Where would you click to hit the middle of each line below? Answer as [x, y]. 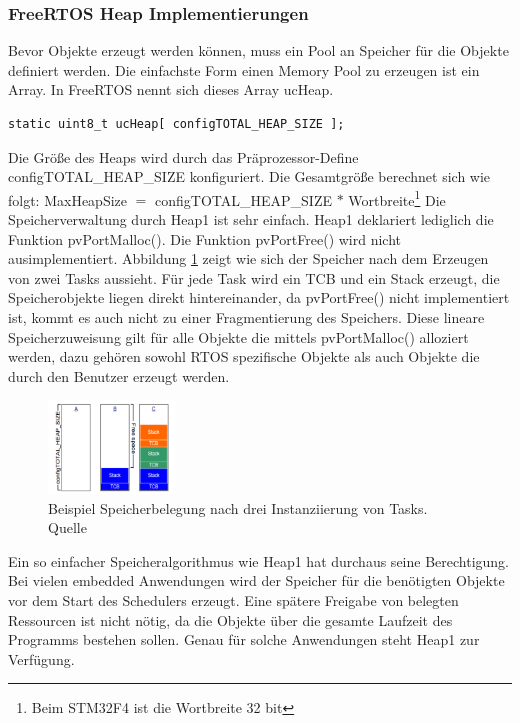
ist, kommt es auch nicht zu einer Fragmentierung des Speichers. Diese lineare [246, 317]
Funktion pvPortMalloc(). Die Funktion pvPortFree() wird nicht [205, 238]
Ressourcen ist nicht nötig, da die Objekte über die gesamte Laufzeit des [230, 619]
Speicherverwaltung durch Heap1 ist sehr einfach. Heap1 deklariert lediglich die [251, 219]
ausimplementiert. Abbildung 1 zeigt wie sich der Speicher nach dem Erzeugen [248, 258]
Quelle [67, 527]
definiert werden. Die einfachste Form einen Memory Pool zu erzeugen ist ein [244, 69]
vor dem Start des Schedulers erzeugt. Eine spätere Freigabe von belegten [233, 599]
